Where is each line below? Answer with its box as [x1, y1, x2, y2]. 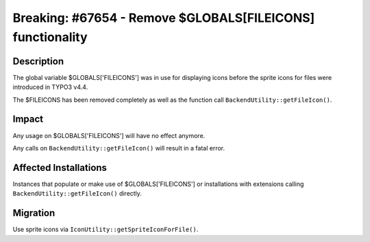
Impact [12, 113, 44, 125]
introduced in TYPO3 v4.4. [12, 83, 88, 92]
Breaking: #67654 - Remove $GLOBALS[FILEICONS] [12, 10, 315, 25]
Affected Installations [12, 161, 108, 174]
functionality [12, 29, 88, 44]
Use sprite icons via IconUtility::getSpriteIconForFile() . [12, 226, 199, 234]
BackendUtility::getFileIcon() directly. [12, 189, 142, 198]
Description [12, 55, 64, 67]
